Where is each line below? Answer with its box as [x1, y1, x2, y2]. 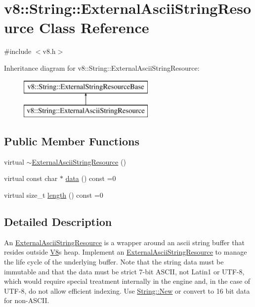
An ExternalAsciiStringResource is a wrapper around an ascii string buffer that [4, 237, 245, 247]
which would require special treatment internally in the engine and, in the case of [4, 276, 251, 286]
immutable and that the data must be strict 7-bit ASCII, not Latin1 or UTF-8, [4, 266, 245, 276]
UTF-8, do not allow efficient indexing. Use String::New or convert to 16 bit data [4, 285, 250, 296]
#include [4, 46, 32, 56]
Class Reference [39, 17, 149, 38]
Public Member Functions [4, 133, 139, 149]
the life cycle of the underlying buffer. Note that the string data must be [4, 257, 224, 267]
